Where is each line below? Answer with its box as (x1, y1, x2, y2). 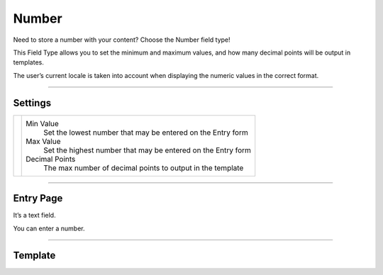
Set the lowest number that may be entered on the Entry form (43, 128, 248, 137)
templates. (13, 58, 44, 67)
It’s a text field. (13, 211, 56, 220)
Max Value (26, 136, 61, 146)
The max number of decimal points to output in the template (43, 163, 244, 173)
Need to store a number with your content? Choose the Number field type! (13, 35, 231, 44)
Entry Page (13, 192, 63, 205)
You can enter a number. (13, 224, 85, 232)
